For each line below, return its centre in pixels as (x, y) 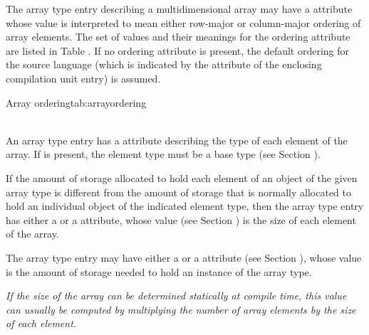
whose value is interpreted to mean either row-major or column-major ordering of (183, 22)
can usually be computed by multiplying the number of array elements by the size (181, 309)
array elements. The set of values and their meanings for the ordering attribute (178, 37)
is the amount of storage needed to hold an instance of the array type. (159, 271)
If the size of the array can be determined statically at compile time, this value (176, 296)
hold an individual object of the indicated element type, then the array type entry (185, 206)
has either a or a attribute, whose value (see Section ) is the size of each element (181, 219)
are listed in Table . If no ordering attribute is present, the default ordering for (178, 50)
